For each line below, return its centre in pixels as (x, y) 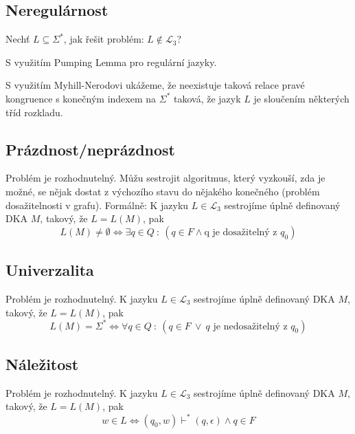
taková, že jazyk (207, 98)
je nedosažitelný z (250, 326)
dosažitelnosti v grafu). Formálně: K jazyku (97, 205)
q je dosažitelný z (241, 232)
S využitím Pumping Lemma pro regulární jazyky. (111, 62)
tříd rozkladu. (34, 112)
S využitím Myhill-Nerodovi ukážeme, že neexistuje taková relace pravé (155, 85)
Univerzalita (50, 270)
